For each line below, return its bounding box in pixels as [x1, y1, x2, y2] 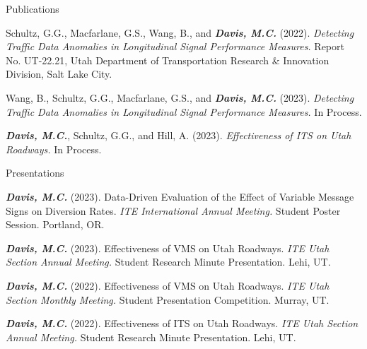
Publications [6, 1, 59, 16]
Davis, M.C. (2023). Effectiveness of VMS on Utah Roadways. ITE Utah [6, 240, 330, 255]
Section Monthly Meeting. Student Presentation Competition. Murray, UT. [6, 292, 330, 307]
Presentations [6, 165, 64, 180]
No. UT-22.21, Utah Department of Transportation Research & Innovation [6, 52, 330, 67]
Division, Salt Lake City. [6, 66, 112, 81]
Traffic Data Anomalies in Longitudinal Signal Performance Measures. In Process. [6, 104, 362, 119]
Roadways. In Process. [6, 141, 102, 156]
